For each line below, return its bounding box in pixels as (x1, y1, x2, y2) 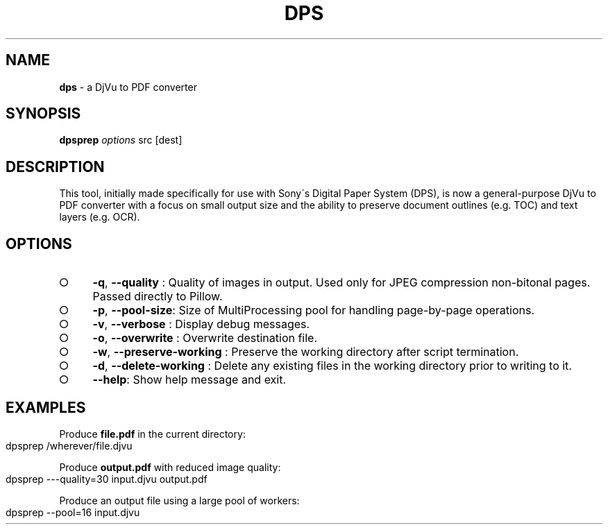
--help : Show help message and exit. (92, 373, 287, 387)
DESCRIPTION (6, 157, 105, 176)
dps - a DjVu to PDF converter (59, 80, 197, 93)
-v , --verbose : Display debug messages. (92, 317, 310, 332)
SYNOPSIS (6, 105, 81, 123)
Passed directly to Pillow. (92, 289, 223, 304)
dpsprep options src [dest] (59, 134, 183, 146)
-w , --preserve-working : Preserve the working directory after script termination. (92, 345, 519, 359)
